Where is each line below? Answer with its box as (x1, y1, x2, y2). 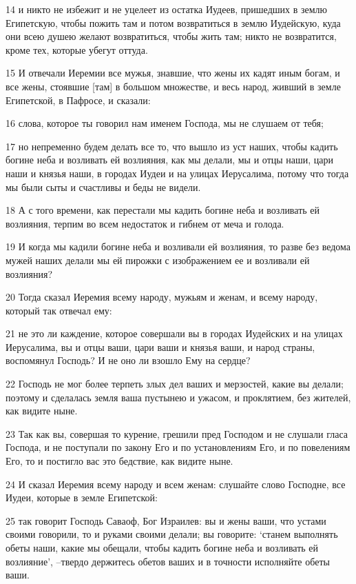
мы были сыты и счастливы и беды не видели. (6, 179, 201, 194)
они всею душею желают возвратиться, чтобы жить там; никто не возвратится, (6, 29, 337, 43)
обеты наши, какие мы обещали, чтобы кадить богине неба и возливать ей (6, 541, 319, 554)
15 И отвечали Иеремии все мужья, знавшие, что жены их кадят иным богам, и (6, 66, 340, 80)
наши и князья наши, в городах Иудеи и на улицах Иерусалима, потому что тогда (6, 165, 349, 180)
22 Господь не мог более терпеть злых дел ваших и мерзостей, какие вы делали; (6, 376, 344, 391)
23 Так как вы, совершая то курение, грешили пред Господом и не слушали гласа (6, 426, 348, 441)
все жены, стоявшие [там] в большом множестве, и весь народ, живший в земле (6, 79, 341, 93)
